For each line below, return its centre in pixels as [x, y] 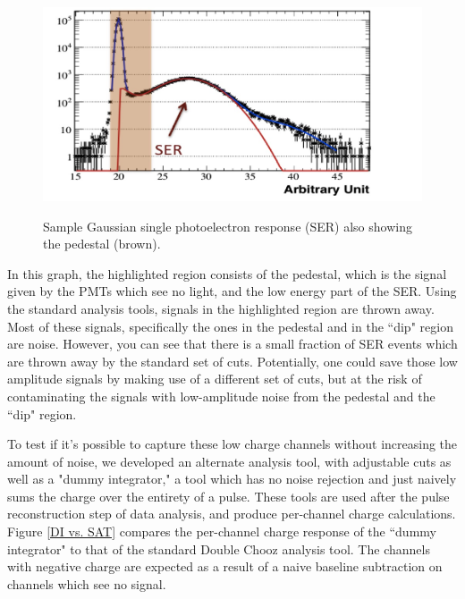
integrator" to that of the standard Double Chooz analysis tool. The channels [219, 548]
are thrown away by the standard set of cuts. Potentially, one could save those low [232, 361]
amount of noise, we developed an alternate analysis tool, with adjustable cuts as [229, 461]
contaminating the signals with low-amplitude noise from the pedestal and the [221, 396]
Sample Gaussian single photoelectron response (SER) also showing [228, 226]
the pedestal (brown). [102, 244]
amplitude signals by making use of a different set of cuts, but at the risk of [215, 379]
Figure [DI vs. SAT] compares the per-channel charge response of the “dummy [222, 532]
